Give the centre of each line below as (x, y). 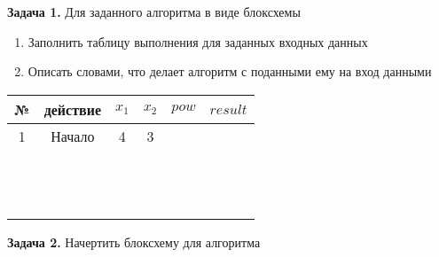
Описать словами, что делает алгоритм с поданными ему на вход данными (230, 71)
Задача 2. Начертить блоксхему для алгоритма (134, 241)
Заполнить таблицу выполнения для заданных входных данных (198, 41)
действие (72, 109)
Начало (73, 136)
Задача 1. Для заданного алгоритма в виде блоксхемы (154, 12)
